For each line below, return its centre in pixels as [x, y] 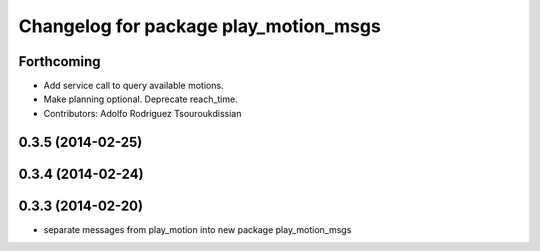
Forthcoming [59, 61]
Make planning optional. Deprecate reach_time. [141, 99]
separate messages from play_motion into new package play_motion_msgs [197, 229]
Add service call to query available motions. [133, 86]
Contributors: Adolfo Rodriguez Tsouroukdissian [142, 113]
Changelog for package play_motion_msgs [200, 26]
